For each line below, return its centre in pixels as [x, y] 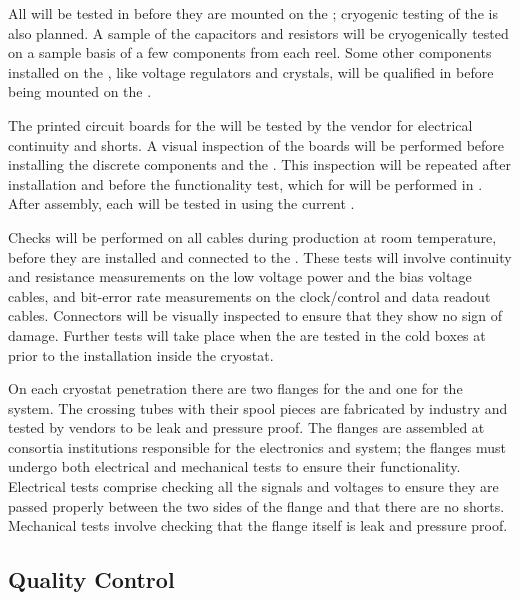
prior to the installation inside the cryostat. [141, 354]
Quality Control [91, 579]
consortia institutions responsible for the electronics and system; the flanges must [257, 446]
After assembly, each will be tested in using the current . [181, 203]
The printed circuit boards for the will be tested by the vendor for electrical [240, 124]
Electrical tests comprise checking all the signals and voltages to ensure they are [253, 486]
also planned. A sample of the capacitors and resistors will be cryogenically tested [258, 32]
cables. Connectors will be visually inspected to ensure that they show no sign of [255, 315]
